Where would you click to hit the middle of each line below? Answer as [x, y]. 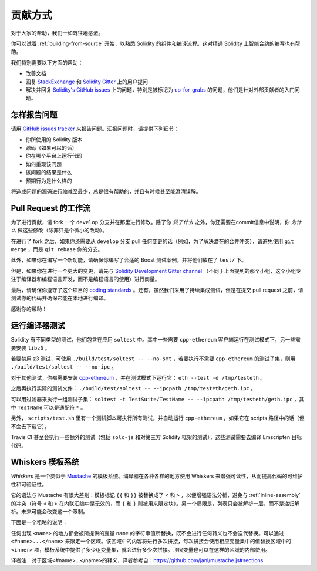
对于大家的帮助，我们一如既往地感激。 [57, 33]
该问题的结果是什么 [49, 173]
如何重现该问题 [43, 164]
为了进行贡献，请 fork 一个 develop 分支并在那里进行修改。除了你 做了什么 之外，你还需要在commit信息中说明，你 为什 [156, 222]
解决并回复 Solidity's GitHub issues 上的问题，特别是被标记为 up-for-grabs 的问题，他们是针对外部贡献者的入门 [160, 89]
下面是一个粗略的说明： [39, 522]
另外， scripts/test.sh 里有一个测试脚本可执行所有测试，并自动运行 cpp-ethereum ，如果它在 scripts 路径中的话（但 [158, 418]
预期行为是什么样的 [49, 180]
